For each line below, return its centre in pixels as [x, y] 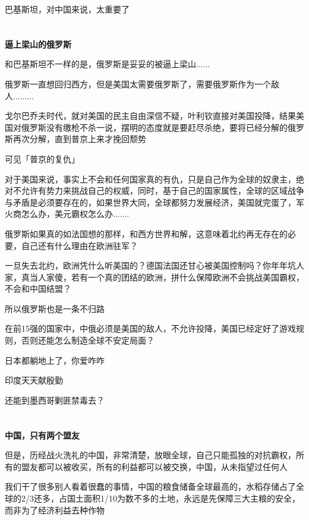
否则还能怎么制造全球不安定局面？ [88, 340]
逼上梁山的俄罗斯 [38, 44]
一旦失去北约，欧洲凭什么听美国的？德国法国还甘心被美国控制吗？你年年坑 [150, 265]
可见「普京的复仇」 [42, 158]
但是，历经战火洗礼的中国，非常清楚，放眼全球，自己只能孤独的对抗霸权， [150, 455]
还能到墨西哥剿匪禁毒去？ [55, 400]
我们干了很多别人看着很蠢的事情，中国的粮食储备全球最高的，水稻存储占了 [150, 486]
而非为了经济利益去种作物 [55, 510]
